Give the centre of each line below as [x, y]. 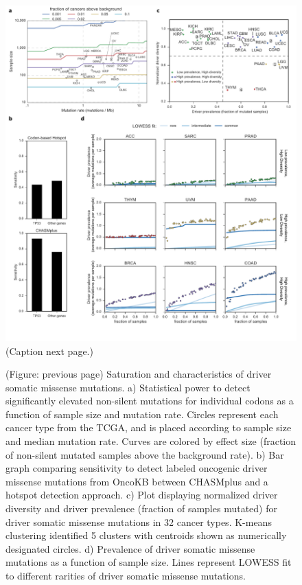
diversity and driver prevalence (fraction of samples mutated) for [141, 508]
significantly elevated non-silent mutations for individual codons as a [150, 401]
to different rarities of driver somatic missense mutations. [126, 576]
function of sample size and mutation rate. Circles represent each [142, 414]
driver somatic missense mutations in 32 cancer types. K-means [139, 521]
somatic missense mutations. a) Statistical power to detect [128, 387]
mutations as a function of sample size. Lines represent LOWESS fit [149, 562]
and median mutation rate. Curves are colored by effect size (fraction [151, 441]
